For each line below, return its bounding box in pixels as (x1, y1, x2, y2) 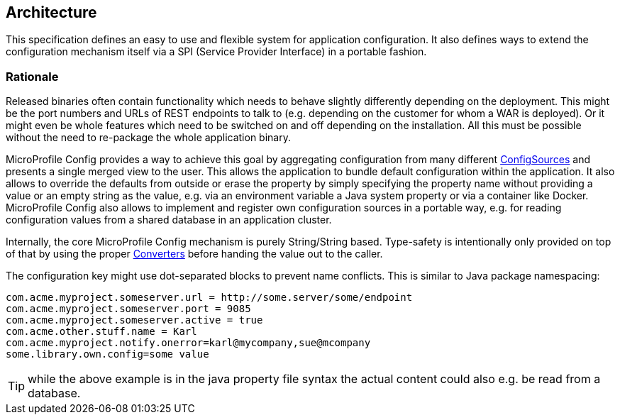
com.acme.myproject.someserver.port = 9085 (6, 303, 251, 315)
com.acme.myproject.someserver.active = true (6, 314, 263, 326)
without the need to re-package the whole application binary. (6, 131, 291, 144)
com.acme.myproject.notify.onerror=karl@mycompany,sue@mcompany (6, 337, 371, 349)
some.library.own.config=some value (6, 348, 209, 360)
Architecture (6, 4, 97, 21)
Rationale (6, 69, 59, 84)
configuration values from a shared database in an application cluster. (6, 214, 332, 226)
